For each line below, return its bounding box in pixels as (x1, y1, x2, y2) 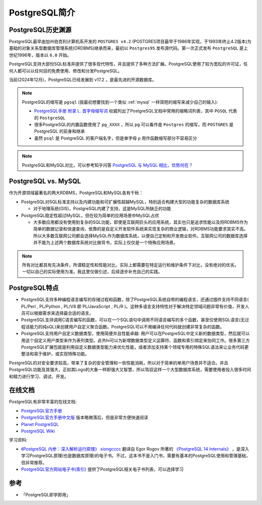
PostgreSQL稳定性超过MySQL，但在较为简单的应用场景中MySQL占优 (21, 212, 160, 218)
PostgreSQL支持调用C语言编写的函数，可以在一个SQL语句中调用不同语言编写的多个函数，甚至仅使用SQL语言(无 (21, 317, 245, 323)
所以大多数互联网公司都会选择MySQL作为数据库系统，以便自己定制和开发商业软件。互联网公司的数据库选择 (33, 233, 248, 239)
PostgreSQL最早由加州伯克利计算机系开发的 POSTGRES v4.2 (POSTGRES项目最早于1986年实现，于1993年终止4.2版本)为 (9, 39, 252, 45)
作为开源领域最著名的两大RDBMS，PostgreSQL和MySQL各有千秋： (9, 190, 144, 196)
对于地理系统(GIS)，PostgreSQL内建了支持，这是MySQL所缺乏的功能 (33, 206, 172, 212)
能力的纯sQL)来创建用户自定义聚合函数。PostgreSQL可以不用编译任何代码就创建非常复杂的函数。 (29, 324, 225, 329)
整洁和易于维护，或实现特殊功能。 (21, 351, 89, 357)
